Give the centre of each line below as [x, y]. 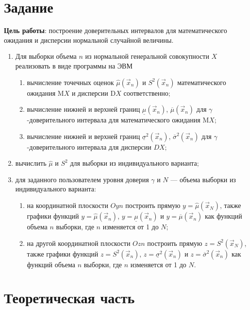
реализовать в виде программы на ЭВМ [74, 65]
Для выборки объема [46, 56]
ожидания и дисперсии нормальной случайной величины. [89, 40]
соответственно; [147, 93]
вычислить [31, 163]
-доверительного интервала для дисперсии [89, 146]
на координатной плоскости [67, 205]
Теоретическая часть [69, 298]
